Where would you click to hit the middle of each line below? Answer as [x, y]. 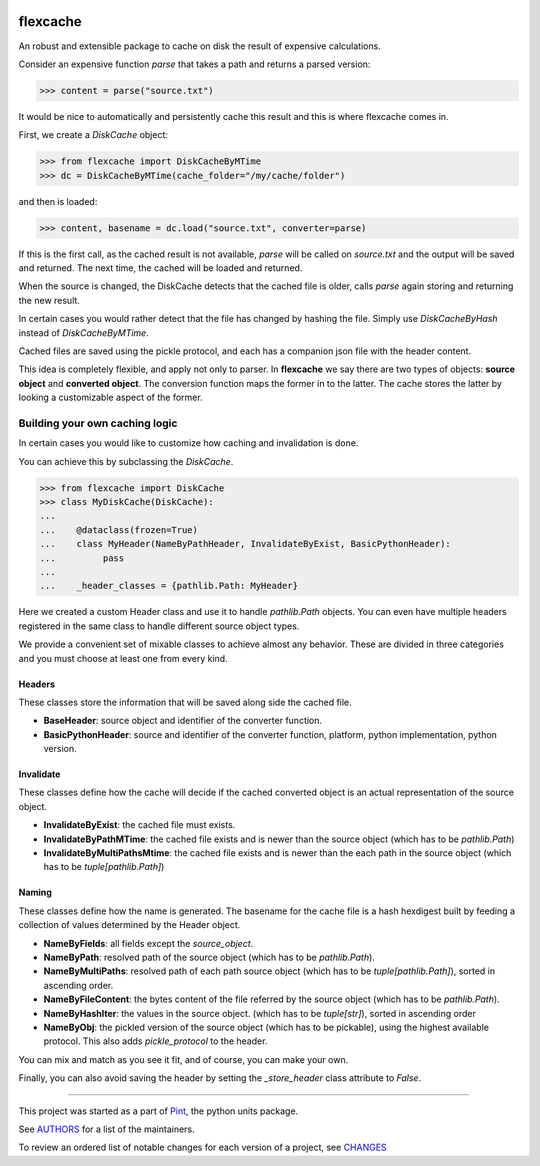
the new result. [49, 300]
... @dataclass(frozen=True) [119, 529]
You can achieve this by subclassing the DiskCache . [126, 461]
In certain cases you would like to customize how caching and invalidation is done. [188, 443]
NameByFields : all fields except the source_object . [148, 943]
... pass [82, 558]
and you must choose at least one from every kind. [123, 658]
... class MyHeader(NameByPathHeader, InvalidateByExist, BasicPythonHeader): [245, 544]
